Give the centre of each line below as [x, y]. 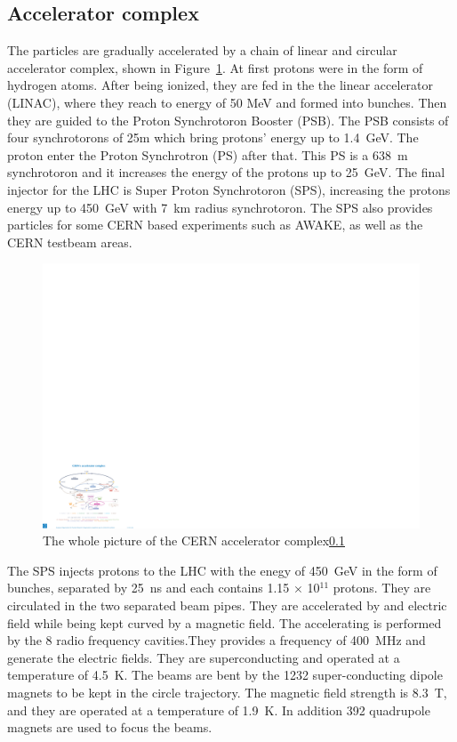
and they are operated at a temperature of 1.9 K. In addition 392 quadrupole [219, 710]
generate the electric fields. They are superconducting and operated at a [204, 657]
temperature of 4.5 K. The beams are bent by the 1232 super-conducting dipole [225, 675]
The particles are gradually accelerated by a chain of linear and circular [202, 50]
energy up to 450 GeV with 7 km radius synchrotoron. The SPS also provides [220, 207]
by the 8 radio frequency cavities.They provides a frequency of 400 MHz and [216, 640]
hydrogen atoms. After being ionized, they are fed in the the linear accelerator [220, 85]
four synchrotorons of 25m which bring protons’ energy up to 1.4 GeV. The [213, 137]
